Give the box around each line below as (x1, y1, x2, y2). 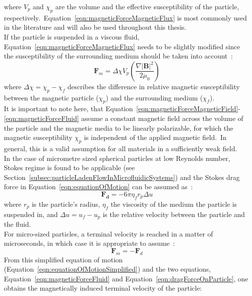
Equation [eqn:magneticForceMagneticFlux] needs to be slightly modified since (4, 41, 240, 51)
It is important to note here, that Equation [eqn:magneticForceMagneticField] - (4, 103, 241, 114)
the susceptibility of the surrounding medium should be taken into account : (4, 51, 233, 61)
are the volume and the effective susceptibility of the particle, (55, 1, 239, 11)
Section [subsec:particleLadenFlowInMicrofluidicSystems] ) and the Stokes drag (4, 172, 240, 182)
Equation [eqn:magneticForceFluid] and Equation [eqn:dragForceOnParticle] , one (4, 273, 249, 283)
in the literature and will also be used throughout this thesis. (4, 22, 187, 32)
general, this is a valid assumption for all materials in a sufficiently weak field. (4, 143, 237, 153)
